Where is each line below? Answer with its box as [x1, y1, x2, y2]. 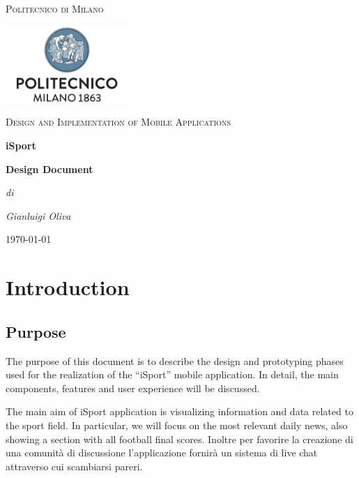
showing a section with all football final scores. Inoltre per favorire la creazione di [6, 431, 353, 446]
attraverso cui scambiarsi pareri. [6, 458, 143, 473]
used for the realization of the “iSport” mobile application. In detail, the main [6, 367, 339, 382]
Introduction [6, 273, 130, 301]
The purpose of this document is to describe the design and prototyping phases [6, 353, 344, 368]
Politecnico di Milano [6, 1, 104, 15]
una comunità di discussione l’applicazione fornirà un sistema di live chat [6, 445, 318, 460]
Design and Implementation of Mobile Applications [6, 114, 231, 129]
